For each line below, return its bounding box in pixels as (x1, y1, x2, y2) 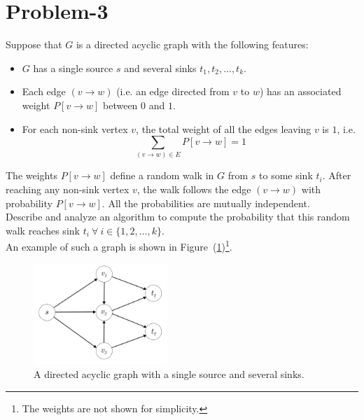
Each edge (22, 84, 66, 99)
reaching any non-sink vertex (6, 182, 129, 197)
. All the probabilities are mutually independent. (101, 195, 310, 210)
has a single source (33, 60, 113, 75)
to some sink (259, 168, 313, 183)
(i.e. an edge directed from (116, 84, 230, 99)
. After (322, 168, 351, 183)
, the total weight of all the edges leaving (136, 121, 311, 136)
